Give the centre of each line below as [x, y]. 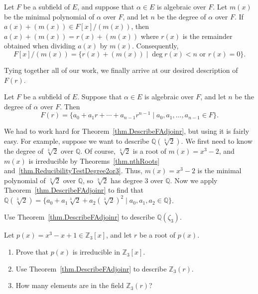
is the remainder [207, 36]
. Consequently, [155, 46]
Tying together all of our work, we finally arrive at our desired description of [121, 70]
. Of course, [98, 151]
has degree [127, 180]
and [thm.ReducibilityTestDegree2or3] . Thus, [73, 170]
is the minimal [219, 170]
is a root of [149, 151]
